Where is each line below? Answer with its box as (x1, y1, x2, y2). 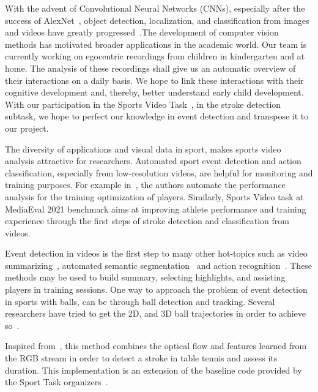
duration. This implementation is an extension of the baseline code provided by (5, 363, 302, 376)
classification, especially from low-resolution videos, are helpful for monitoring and (5, 166, 313, 179)
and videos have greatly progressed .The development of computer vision (5, 26, 279, 39)
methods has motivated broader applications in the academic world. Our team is (5, 37, 307, 50)
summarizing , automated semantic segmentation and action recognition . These (5, 258, 312, 271)
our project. (5, 121, 49, 134)
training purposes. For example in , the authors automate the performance (5, 178, 286, 191)
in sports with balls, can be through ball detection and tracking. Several (5, 295, 275, 307)
